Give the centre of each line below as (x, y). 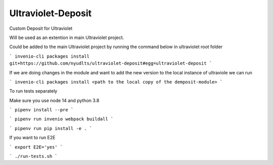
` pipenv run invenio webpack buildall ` (61, 119)
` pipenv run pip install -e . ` (51, 128)
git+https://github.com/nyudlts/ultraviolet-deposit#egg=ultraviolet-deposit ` (111, 64)
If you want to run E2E (32, 138)
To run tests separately (33, 91)
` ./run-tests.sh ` (33, 156)
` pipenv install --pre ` (41, 110)
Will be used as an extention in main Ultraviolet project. (67, 37)
